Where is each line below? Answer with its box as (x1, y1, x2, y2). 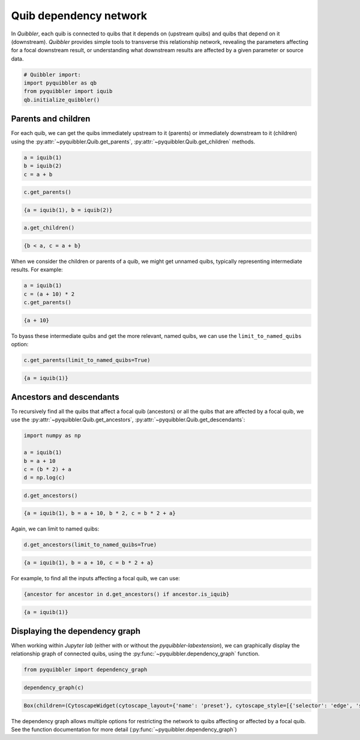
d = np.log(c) (23, 474, 65, 481)
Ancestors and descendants (11, 392, 119, 402)
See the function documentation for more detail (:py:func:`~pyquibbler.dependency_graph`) (11, 726, 237, 733)
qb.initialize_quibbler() (23, 96, 100, 103)
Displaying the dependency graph (11, 626, 141, 636)
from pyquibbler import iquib (23, 88, 113, 95)
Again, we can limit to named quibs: (11, 525, 100, 532)
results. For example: (11, 266, 63, 273)
